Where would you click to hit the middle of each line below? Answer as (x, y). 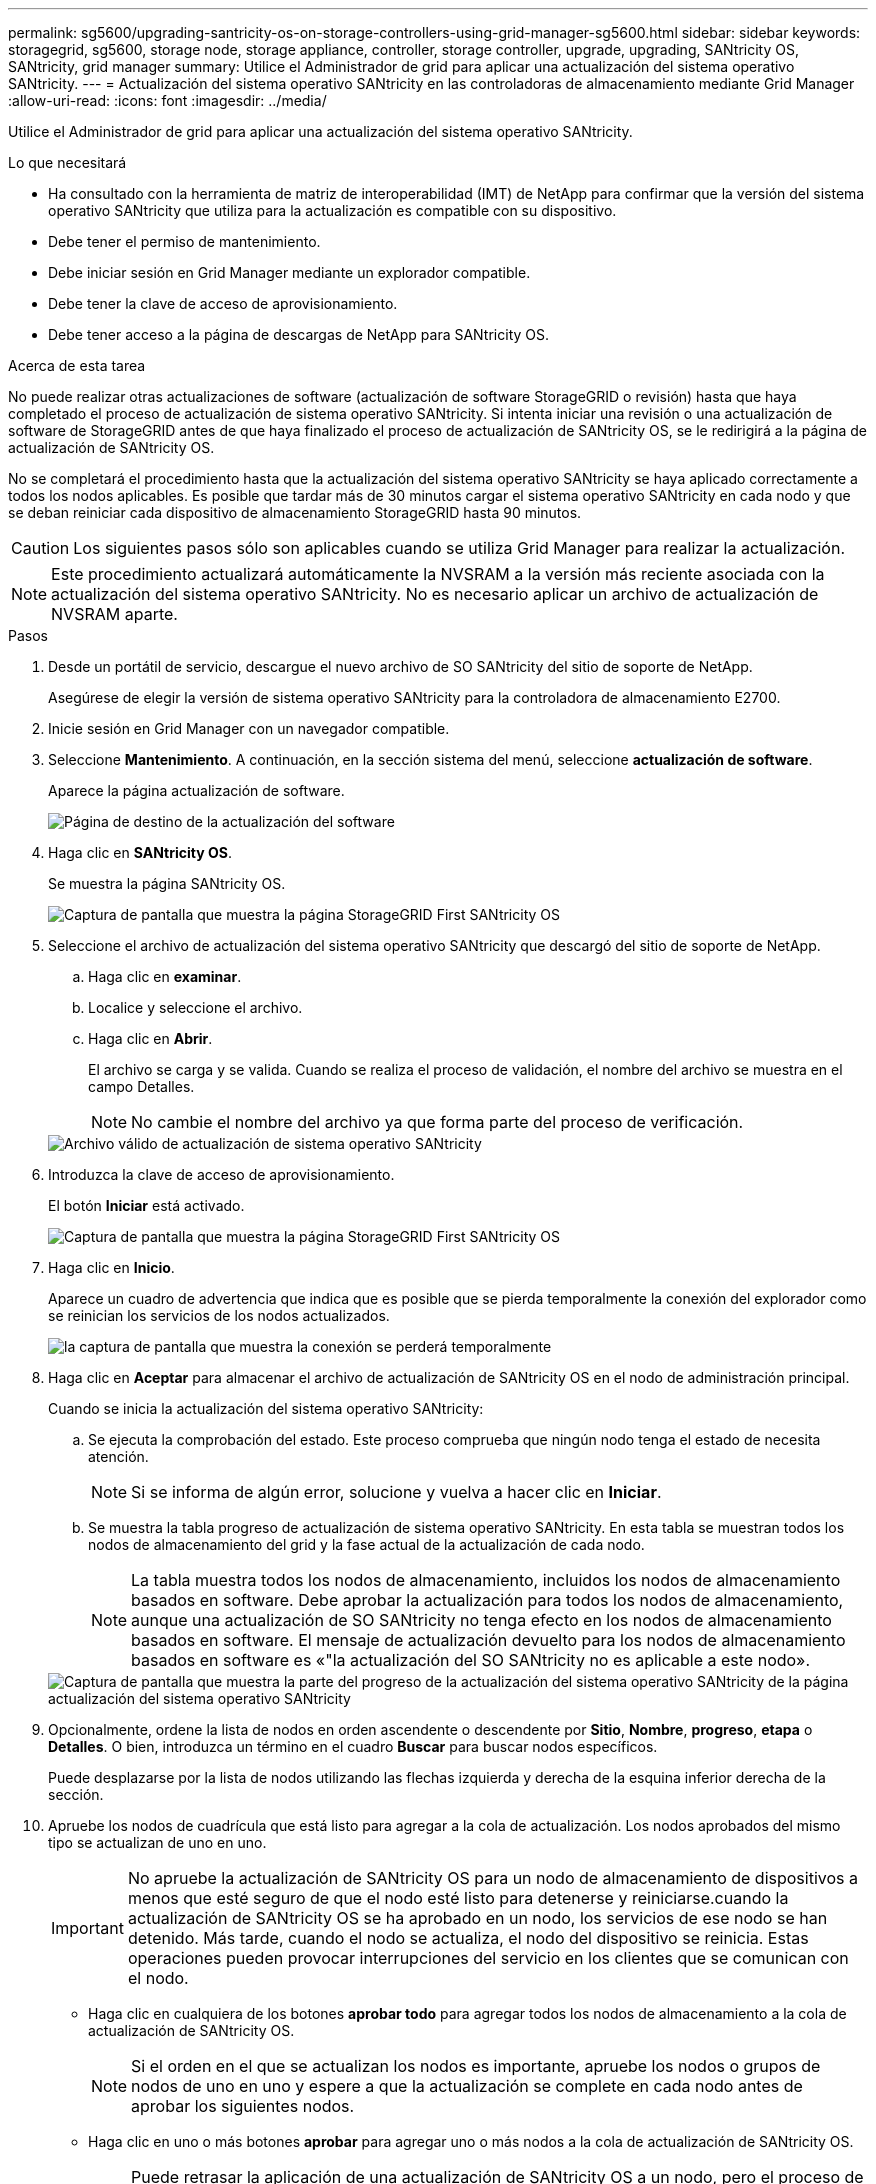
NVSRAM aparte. (114, 614)
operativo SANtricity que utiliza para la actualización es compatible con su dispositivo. (332, 210)
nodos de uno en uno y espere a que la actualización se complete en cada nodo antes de (467, 2086)
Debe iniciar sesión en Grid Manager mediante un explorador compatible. (289, 272)
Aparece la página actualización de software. (196, 790)
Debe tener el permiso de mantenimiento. (184, 241)
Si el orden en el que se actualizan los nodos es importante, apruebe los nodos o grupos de (476, 2066)
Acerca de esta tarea (77, 365)
